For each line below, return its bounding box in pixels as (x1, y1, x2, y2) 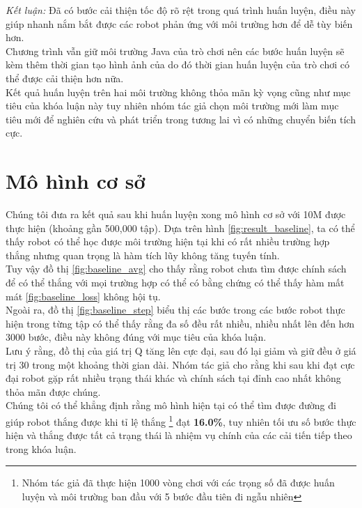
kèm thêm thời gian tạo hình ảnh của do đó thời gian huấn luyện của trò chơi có (6, 57, 349, 72)
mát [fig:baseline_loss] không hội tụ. (6, 288, 161, 303)
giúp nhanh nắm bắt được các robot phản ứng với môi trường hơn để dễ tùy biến (6, 16, 353, 31)
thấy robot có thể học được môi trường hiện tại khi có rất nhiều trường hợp (6, 234, 330, 249)
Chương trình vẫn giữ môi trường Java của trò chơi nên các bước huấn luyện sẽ (6, 43, 345, 58)
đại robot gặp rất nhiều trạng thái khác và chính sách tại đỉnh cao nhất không (6, 371, 341, 385)
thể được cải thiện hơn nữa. (6, 70, 124, 85)
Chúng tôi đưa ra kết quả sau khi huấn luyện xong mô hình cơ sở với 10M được (6, 207, 346, 222)
